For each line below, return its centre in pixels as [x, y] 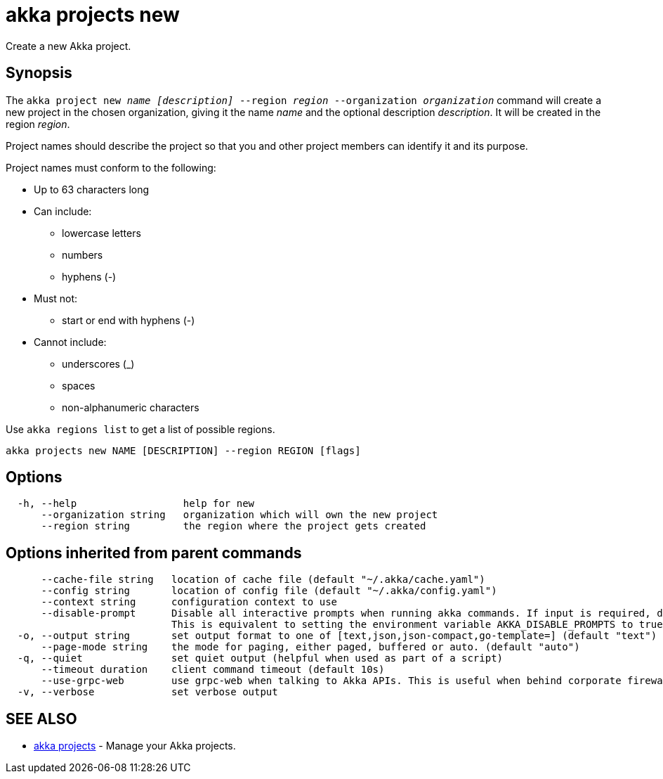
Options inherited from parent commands [154, 553]
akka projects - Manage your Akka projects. [135, 746]
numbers [83, 255]
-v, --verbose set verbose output [147, 692]
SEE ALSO [41, 719]
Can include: [63, 211]
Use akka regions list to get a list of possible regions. [140, 429]
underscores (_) [98, 363]
